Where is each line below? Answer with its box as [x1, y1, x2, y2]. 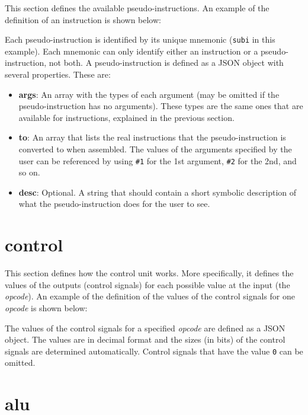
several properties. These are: [5, 68, 111, 81]
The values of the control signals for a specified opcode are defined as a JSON [5, 321, 285, 334]
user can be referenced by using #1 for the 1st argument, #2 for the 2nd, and [18, 154, 297, 167]
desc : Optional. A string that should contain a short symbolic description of [18, 186, 297, 198]
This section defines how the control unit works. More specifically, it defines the [5, 267, 294, 279]
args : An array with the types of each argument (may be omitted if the [18, 88, 280, 100]
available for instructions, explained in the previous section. [18, 111, 235, 123]
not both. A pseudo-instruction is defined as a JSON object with [49, 56, 284, 69]
